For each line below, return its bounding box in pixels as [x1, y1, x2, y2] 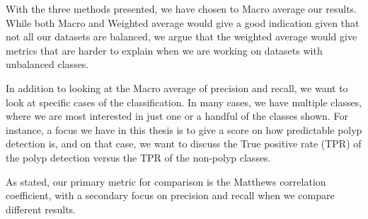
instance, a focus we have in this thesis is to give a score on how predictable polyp [6, 122, 362, 137]
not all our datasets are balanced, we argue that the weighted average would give [6, 29, 357, 44]
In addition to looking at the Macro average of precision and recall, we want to [6, 80, 348, 95]
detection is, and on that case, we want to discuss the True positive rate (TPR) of [6, 136, 362, 151]
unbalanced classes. [6, 57, 89, 72]
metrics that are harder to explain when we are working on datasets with [6, 43, 323, 57]
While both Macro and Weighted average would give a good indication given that [6, 15, 360, 30]
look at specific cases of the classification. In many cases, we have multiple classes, [6, 94, 362, 109]
